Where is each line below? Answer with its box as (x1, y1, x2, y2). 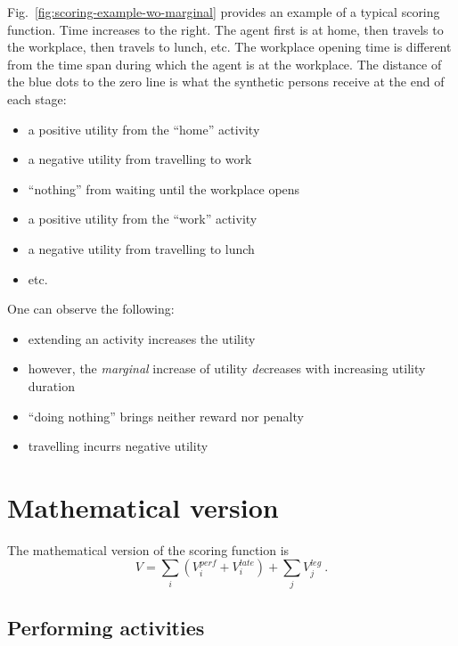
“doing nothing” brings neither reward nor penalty (28, 406, 304, 425)
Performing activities (7, 614, 205, 642)
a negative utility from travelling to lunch (28, 239, 255, 258)
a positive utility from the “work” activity (28, 209, 258, 228)
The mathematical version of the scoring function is (7, 540, 290, 559)
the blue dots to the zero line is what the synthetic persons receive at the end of (7, 72, 445, 91)
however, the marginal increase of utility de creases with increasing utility (28, 359, 426, 378)
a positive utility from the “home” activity (28, 119, 260, 138)
